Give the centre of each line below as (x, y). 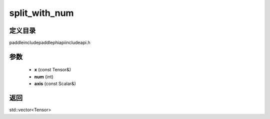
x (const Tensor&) (53, 70)
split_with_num (41, 13)
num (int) (44, 77)
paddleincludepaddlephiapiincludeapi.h (50, 43)
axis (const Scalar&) (55, 84)
